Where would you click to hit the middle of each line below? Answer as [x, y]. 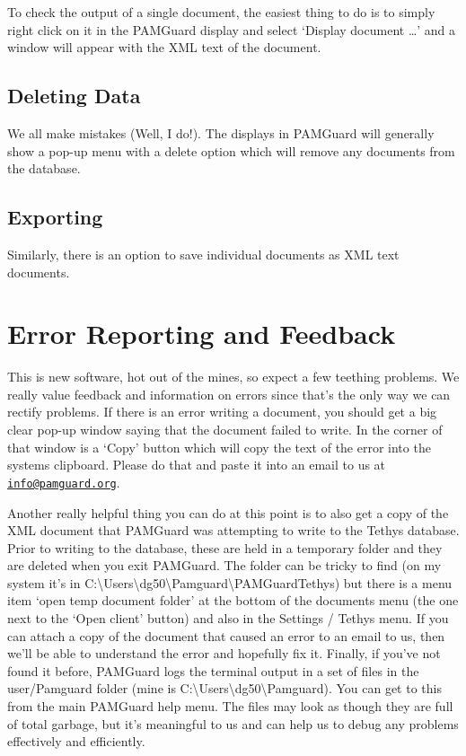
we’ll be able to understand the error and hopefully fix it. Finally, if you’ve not [224, 653]
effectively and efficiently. [76, 741]
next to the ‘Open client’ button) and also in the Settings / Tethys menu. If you [228, 618]
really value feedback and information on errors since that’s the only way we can [229, 394]
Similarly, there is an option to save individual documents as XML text [203, 254]
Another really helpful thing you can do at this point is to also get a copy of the [228, 512]
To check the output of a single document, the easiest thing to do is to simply [221, 12]
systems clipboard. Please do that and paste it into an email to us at [197, 465]
